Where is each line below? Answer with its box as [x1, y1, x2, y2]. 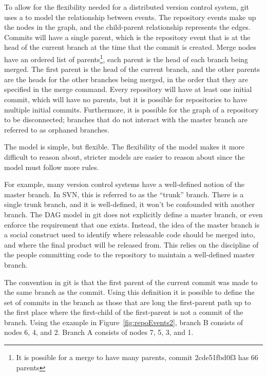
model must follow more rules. [4, 161, 99, 172]
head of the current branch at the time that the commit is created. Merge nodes [4, 42, 256, 52]
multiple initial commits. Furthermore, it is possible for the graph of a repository [4, 104, 259, 115]
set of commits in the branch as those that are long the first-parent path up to [4, 296, 251, 307]
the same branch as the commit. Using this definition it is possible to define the [4, 287, 255, 297]
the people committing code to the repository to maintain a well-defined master [4, 249, 255, 260]
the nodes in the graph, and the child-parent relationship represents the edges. [4, 22, 251, 32]
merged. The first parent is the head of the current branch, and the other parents [4, 64, 260, 74]
